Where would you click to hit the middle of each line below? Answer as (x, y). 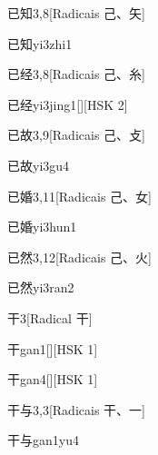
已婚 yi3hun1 (42, 227)
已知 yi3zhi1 (40, 43)
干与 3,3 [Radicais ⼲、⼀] (76, 409)
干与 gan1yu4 (43, 440)
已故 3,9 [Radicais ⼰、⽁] (76, 135)
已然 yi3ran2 (41, 287)
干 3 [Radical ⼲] (50, 317)
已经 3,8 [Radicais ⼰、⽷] (76, 74)
